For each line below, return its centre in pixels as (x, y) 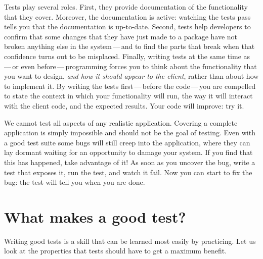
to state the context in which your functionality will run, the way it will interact (128, 96)
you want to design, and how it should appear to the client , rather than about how (131, 76)
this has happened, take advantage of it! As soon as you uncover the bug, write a (130, 162)
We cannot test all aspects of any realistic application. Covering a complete (121, 122)
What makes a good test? (95, 216)
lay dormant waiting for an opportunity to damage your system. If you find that (128, 152)
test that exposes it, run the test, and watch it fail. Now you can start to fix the (128, 172)
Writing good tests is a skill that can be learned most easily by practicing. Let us (130, 241)
